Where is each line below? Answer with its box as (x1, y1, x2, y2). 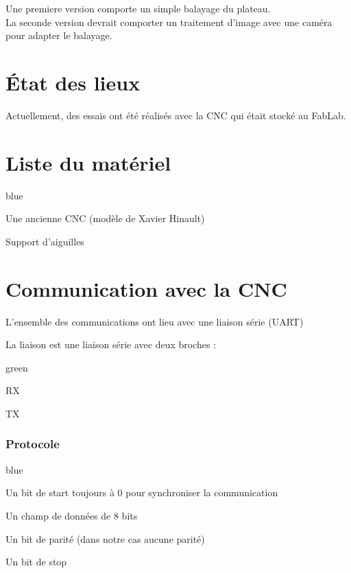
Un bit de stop (5, 554, 67, 569)
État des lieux (5, 68, 141, 96)
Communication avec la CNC (5, 274, 287, 302)
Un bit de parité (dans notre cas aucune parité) (5, 531, 205, 546)
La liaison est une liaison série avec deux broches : (5, 337, 217, 352)
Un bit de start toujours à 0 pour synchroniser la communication (5, 485, 278, 500)
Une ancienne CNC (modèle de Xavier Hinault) (5, 211, 205, 225)
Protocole (5, 435, 60, 452)
